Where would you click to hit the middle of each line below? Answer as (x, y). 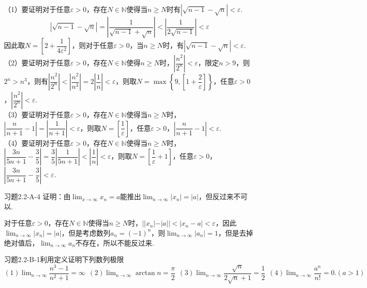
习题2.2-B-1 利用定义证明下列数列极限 (64, 259)
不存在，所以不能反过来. (115, 242)
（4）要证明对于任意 (37, 143)
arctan (145, 273)
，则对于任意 (92, 45)
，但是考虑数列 (86, 232)
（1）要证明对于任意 (37, 9)
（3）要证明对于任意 (37, 114)
